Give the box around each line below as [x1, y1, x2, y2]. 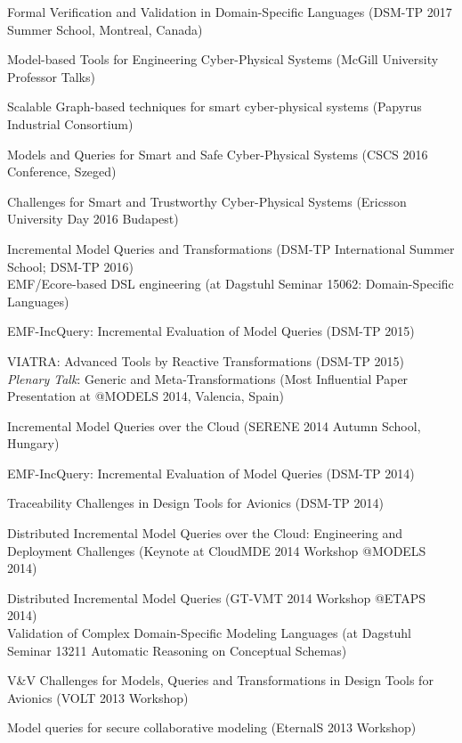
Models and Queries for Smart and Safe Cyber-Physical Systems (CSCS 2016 [7, 144, 428, 163]
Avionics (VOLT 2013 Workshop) [7, 688, 189, 706]
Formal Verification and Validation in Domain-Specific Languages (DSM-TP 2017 [7, 3, 452, 20]
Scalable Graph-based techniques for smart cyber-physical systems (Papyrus [7, 97, 422, 116]
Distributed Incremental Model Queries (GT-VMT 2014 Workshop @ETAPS [7, 588, 426, 607]
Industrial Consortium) [7, 114, 134, 133]
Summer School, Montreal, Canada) [7, 20, 203, 38]
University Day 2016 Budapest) [7, 209, 179, 228]
